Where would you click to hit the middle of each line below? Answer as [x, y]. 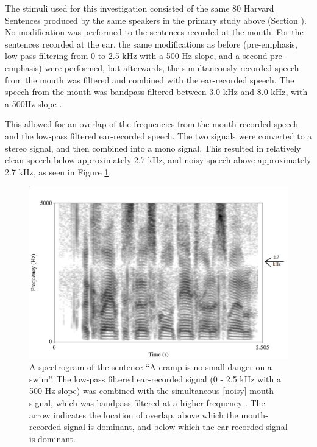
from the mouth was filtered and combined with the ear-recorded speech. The [150, 79]
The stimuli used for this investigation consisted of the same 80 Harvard [140, 8]
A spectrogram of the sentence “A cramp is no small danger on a [151, 367]
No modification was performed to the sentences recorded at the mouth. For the [154, 32]
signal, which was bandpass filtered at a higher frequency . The [147, 403]
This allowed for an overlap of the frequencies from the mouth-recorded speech [152, 124]
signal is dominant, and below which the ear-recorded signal [176, 427]
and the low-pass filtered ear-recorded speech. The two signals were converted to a [158, 136]
